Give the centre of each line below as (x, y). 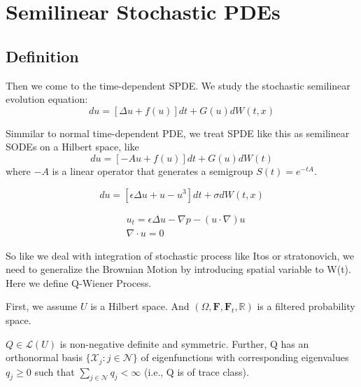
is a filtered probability (306, 306)
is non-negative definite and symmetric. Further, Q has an (184, 343)
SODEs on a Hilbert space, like (72, 147)
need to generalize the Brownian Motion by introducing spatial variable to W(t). (178, 269)
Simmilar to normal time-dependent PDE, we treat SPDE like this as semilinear (178, 133)
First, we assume (42, 306)
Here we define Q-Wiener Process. (79, 282)
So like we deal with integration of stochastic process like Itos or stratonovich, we (180, 255)
